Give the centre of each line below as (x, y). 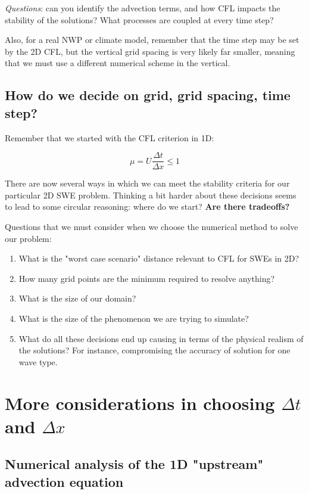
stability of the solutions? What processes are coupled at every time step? (139, 19)
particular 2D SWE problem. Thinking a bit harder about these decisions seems (151, 195)
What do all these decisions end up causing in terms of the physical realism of (161, 338)
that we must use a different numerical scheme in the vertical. (118, 63)
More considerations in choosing (140, 403)
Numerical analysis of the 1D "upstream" (134, 464)
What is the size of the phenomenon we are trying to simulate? (134, 318)
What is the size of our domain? (77, 298)
